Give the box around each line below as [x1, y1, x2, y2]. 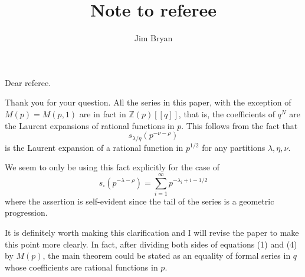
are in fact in [79, 107, 126, 120]
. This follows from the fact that [181, 119, 298, 131]
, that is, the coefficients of [178, 107, 275, 120]
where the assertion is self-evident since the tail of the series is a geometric [5, 194, 274, 207]
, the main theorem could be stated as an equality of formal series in [42, 249, 291, 262]
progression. [5, 206, 48, 219]
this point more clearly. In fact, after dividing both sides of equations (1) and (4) [5, 238, 297, 250]
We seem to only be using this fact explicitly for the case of [5, 161, 219, 173]
